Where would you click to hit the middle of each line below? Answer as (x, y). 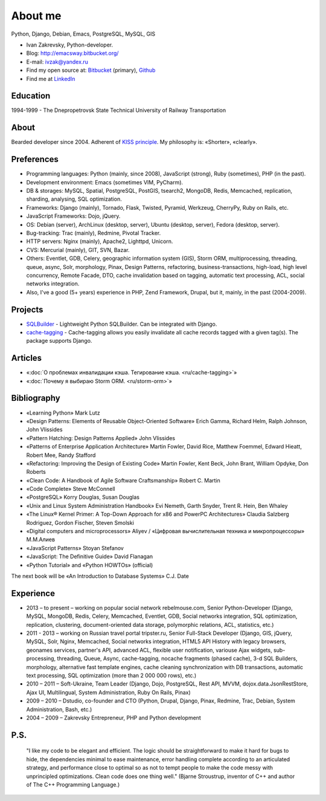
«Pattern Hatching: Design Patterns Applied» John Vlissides (101, 438)
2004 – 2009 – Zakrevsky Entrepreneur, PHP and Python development (114, 718)
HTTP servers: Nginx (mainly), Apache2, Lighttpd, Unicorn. (100, 241)
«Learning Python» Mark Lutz (63, 413)
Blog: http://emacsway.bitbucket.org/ (72, 53)
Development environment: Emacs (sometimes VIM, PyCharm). (105, 182)
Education (31, 96)
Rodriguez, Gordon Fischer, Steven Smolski (80, 522)
